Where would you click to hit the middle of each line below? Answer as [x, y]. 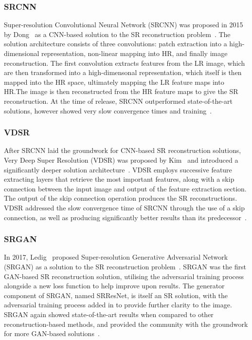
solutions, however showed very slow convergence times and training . [108, 110]
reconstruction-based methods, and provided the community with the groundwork [126, 324]
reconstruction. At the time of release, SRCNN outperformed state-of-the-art [118, 101]
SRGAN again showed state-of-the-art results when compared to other [109, 314]
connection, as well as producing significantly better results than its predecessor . [125, 217]
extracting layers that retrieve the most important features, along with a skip [119, 179]
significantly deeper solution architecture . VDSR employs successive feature [118, 169]
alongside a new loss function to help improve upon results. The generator [114, 286]
